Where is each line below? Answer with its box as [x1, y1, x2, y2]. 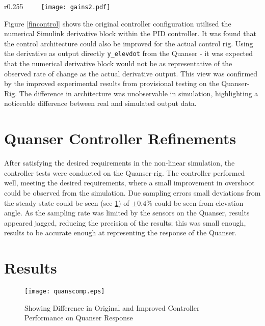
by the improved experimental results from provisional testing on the [4, 78, 219, 89]
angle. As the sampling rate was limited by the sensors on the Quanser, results [4, 207, 250, 218]
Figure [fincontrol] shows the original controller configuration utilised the [4, 18, 231, 29]
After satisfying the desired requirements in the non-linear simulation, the [4, 157, 235, 168]
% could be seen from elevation [146, 197, 244, 208]
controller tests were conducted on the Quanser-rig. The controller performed [4, 167, 245, 178]
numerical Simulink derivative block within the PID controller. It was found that [4, 28, 256, 39]
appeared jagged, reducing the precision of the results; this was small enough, [4, 217, 246, 228]
